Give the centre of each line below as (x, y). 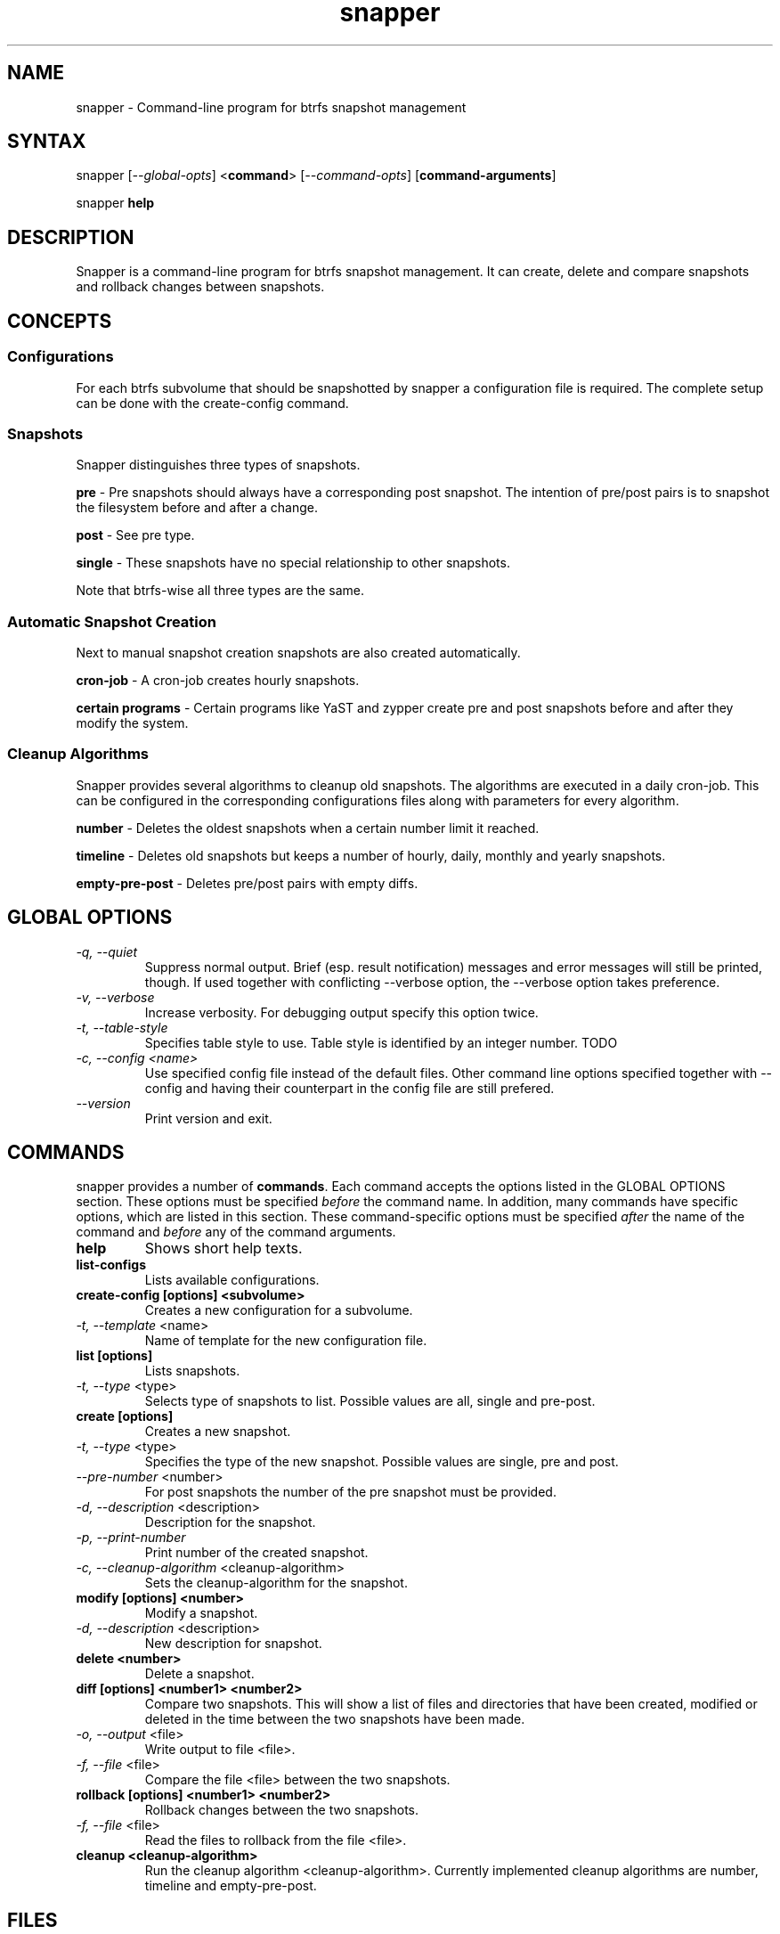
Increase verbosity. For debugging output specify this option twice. (341, 1012)
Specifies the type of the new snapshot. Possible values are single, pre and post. (382, 1462)
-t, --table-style (122, 1027)
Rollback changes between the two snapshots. (282, 1810)
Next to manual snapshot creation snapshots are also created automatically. (298, 653)
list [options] (114, 1356)
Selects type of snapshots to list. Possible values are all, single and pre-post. (370, 1401)
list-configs (111, 1265)
